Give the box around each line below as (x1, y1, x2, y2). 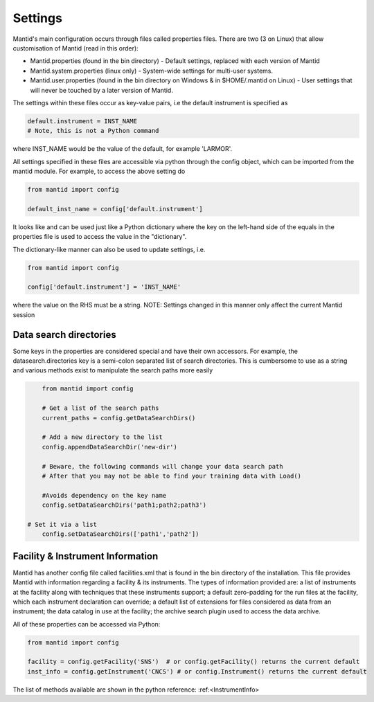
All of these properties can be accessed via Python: (12, 620, 161, 628)
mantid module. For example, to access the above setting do (12, 167, 186, 176)
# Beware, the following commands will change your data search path (42, 462, 283, 470)
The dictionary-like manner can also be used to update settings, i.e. (12, 245, 206, 253)
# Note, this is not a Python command (27, 127, 159, 135)
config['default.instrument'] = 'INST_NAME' (27, 283, 181, 291)
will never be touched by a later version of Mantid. (30, 86, 173, 94)
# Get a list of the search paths (42, 404, 159, 412)
